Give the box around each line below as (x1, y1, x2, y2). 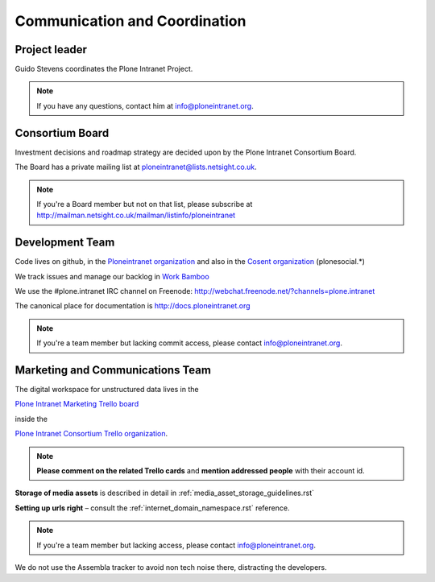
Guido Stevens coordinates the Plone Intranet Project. (14, 64, 193, 74)
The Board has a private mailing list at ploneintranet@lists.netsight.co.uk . (14, 162, 257, 172)
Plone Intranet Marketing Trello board (14, 399, 139, 409)
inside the (14, 414, 48, 423)
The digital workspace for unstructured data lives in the (14, 385, 199, 394)
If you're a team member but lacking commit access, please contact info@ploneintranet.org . (36, 338, 342, 348)
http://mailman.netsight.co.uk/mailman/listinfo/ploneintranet (36, 210, 236, 221)
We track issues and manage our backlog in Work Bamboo (14, 271, 209, 281)
